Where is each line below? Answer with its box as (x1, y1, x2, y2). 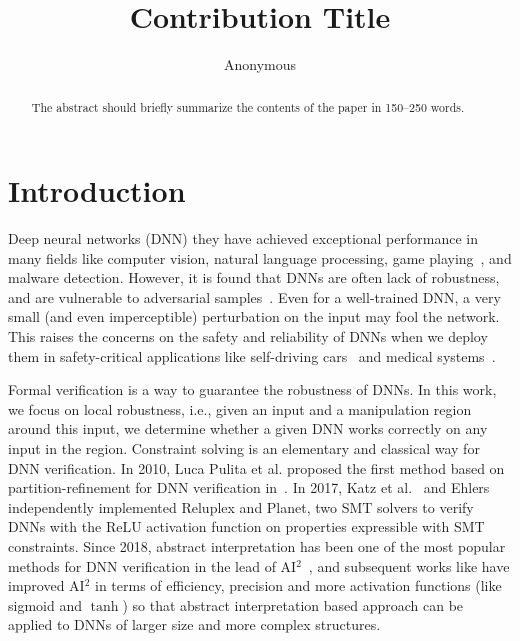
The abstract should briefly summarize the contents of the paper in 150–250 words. (31, 98, 465, 115)
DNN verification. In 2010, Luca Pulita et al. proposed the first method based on (8, 457, 505, 478)
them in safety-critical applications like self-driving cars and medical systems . (8, 345, 496, 366)
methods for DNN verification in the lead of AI (8, 555, 297, 576)
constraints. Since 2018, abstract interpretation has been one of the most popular (8, 536, 506, 557)
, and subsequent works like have (308, 555, 510, 576)
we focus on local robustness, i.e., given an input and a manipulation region (8, 398, 472, 419)
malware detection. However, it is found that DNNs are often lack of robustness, (8, 267, 500, 288)
